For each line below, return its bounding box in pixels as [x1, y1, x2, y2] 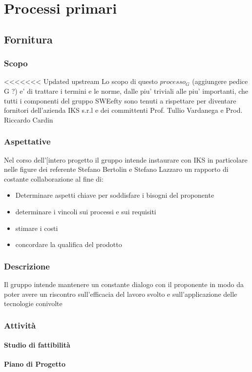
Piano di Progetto [4, 359, 66, 369]
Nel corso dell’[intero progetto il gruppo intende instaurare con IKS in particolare [4, 154, 248, 165]
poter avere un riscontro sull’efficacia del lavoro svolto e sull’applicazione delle [4, 289, 237, 299]
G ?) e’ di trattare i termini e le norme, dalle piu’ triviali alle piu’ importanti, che [4, 85, 249, 96]
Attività [4, 319, 36, 331]
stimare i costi [15, 223, 58, 233]
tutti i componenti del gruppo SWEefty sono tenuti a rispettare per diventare [4, 95, 236, 105]
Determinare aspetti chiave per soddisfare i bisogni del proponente [15, 190, 214, 200]
